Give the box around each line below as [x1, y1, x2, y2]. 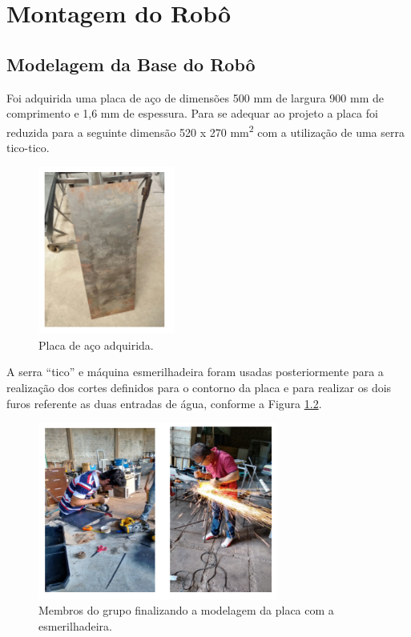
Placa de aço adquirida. [38, 336, 154, 353]
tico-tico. [6, 139, 50, 156]
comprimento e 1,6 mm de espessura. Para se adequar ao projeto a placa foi [6, 105, 378, 122]
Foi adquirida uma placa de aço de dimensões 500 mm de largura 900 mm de [6, 89, 384, 106]
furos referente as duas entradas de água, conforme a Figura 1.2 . [6, 395, 322, 411]
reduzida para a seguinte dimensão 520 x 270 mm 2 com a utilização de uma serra [6, 121, 405, 140]
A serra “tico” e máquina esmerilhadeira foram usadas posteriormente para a [6, 363, 384, 380]
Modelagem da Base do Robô [6, 51, 256, 76]
